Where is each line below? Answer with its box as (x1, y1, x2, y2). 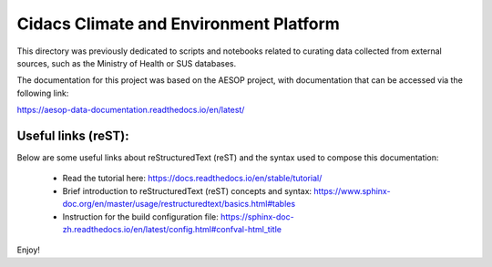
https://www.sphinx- (313, 185, 391, 196)
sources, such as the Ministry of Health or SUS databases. (16, 57, 237, 68)
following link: (16, 87, 69, 98)
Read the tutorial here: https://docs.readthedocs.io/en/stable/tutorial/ (62, 173, 323, 184)
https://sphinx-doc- (220, 211, 295, 222)
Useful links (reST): (16, 128, 129, 143)
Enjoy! (16, 244, 41, 255)
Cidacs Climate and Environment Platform (16, 14, 341, 34)
